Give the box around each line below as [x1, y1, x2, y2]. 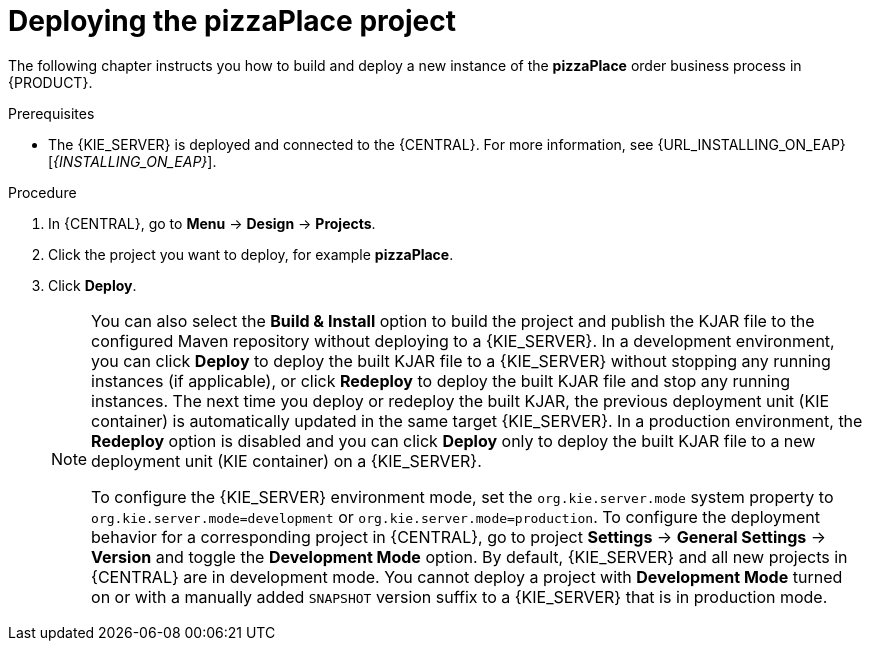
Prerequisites [8, 104, 95, 122]
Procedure [8, 183, 77, 201]
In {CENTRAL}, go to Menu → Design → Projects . [48, 214, 376, 232]
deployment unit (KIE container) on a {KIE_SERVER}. [91, 450, 482, 471]
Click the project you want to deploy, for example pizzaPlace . [48, 245, 454, 263]
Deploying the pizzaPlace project [8, 4, 456, 38]
